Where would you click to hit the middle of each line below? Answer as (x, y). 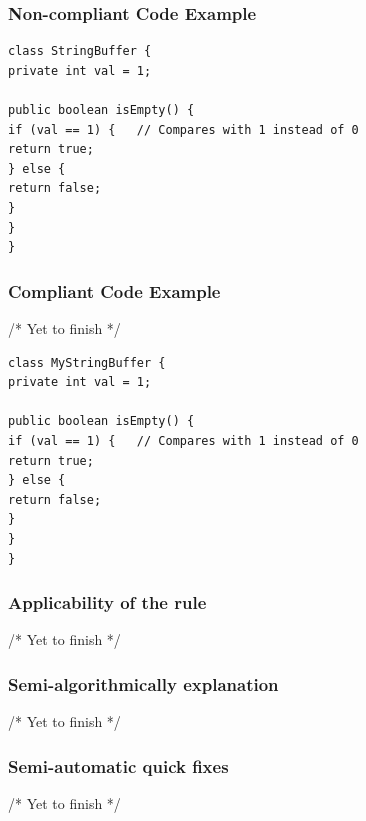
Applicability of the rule (107, 602)
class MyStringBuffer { (87, 362)
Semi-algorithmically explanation (143, 683)
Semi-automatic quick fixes (118, 765)
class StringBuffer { (80, 51)
